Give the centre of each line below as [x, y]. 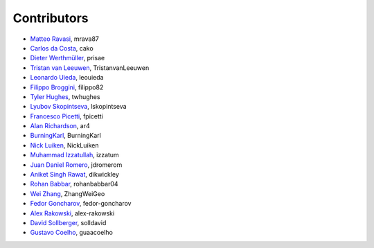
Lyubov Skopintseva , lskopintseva [79, 107]
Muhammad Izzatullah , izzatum [74, 155]
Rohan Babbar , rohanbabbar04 [74, 184]
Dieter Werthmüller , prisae [68, 58]
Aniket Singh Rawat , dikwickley [74, 175]
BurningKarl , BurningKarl [66, 136]
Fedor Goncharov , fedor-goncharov [81, 204]
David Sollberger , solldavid [68, 222]
